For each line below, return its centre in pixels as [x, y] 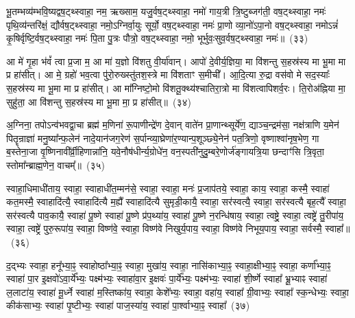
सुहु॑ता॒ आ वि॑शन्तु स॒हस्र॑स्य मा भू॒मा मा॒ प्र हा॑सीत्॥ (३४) [99, 101]
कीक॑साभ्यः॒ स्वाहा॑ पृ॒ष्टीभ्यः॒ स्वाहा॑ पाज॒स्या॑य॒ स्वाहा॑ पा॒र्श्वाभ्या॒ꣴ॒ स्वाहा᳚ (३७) [128, 305]
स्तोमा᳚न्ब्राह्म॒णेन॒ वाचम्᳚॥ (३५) [56, 164]
